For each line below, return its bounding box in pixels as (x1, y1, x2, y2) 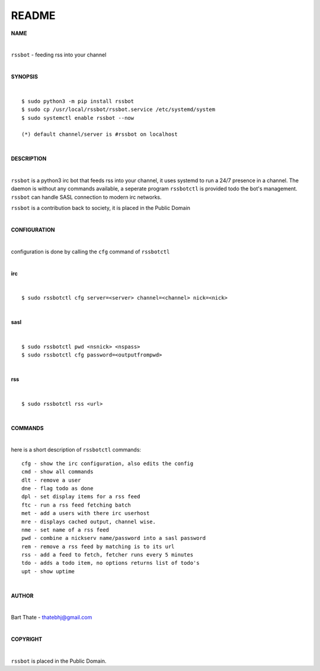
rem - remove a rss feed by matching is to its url (21, 543, 175, 550)
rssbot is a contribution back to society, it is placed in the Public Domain (11, 205, 191, 212)
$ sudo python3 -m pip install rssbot (21, 98, 135, 104)
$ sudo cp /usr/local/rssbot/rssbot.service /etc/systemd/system (21, 106, 216, 113)
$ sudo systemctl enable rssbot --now (21, 115, 135, 121)
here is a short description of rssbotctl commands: (11, 446, 142, 453)
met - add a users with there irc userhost (21, 510, 150, 517)
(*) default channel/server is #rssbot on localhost (21, 131, 178, 138)
